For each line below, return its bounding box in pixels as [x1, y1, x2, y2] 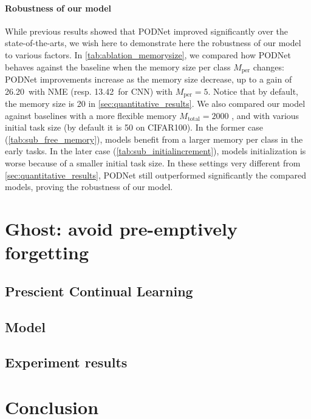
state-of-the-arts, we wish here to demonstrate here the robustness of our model [5, 36, 301, 49]
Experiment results [5, 353, 128, 372]
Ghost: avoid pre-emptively [5, 216, 238, 241]
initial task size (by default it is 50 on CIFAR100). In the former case [5, 121, 264, 134]
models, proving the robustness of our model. [5, 180, 173, 193]
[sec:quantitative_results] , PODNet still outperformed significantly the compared [5, 168, 307, 181]
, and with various [231, 109, 299, 121]
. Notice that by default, [208, 84, 299, 97]
